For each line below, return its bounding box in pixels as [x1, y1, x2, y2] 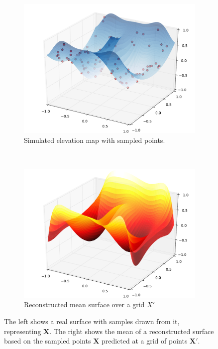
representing [4, 326, 41, 336]
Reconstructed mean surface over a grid [24, 299, 145, 310]
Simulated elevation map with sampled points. [24, 134, 165, 145]
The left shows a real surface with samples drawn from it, [4, 316, 180, 326]
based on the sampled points [4, 336, 91, 346]
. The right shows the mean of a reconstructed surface [49, 326, 214, 336]
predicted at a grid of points [101, 336, 188, 346]
